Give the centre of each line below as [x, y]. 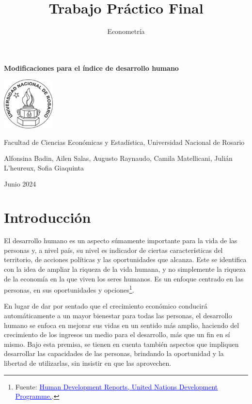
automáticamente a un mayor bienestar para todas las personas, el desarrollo [118, 316]
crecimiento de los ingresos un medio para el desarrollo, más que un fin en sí [117, 334]
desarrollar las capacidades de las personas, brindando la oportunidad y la [114, 353]
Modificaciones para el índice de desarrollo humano [91, 68]
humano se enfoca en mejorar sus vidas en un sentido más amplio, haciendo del [122, 325]
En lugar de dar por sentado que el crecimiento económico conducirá [106, 306]
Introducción [47, 217]
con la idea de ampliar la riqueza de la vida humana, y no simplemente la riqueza [125, 269]
